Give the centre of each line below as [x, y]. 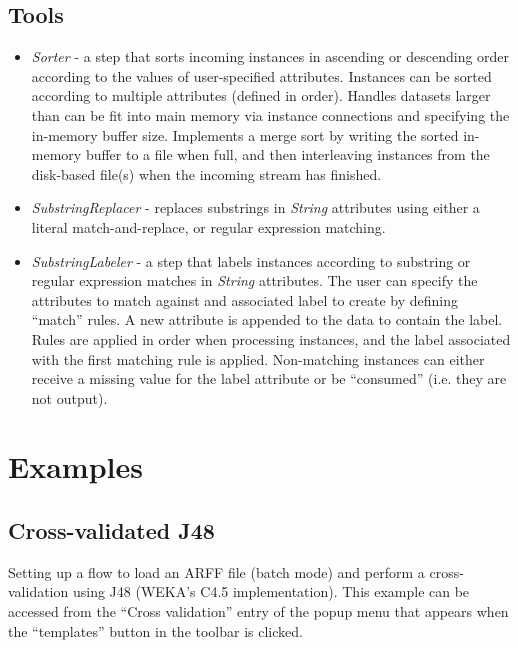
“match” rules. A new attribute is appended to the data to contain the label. [267, 319]
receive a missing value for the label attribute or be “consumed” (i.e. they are [269, 378]
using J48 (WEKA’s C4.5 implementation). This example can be [271, 591]
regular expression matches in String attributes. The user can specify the [254, 280]
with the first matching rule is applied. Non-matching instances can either [258, 358]
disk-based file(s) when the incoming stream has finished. [206, 173]
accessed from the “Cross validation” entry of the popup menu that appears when [258, 611]
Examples [75, 466]
